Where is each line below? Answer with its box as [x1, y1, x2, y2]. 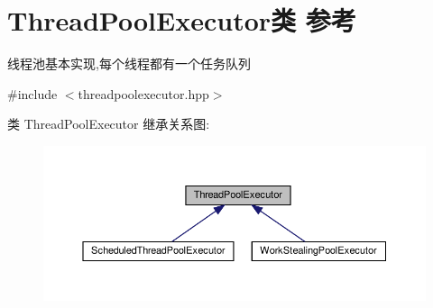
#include [7, 84, 58, 103]
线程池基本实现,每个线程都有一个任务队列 [7, 54, 251, 73]
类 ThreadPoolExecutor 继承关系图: [7, 114, 210, 133]
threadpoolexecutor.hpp [78, 84, 209, 103]
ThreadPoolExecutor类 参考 [7, 2, 356, 39]
